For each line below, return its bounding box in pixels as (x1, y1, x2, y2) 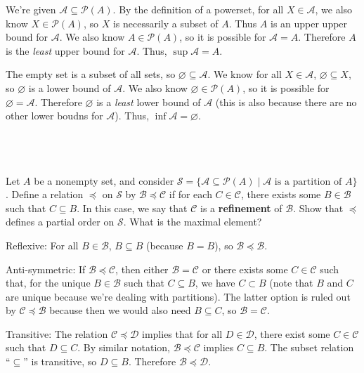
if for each (169, 187, 212, 202)
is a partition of (274, 176, 342, 187)
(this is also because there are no (215, 94, 357, 109)
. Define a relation (6, 187, 84, 202)
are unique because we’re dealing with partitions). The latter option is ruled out (6, 289, 351, 303)
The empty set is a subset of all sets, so (6, 67, 176, 81)
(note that (269, 275, 313, 290)
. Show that (293, 200, 344, 215)
